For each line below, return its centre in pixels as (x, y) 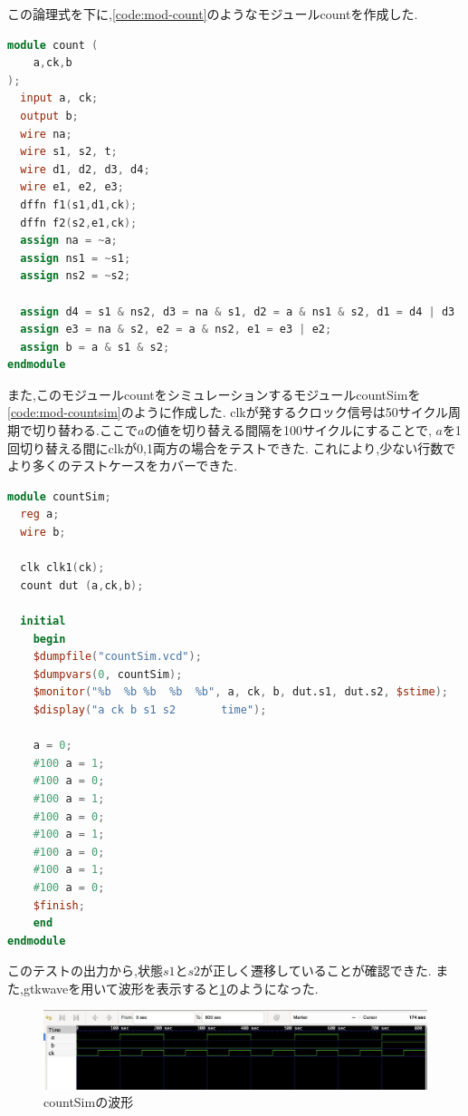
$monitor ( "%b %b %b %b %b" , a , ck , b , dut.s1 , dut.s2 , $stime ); (240, 692)
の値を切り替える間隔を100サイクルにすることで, (288, 430)
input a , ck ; (59, 98)
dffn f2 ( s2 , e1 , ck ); (79, 223)
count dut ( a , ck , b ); (82, 585)
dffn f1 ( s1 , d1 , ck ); (79, 204)
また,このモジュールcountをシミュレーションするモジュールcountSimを (214, 394)
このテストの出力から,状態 (85, 970)
